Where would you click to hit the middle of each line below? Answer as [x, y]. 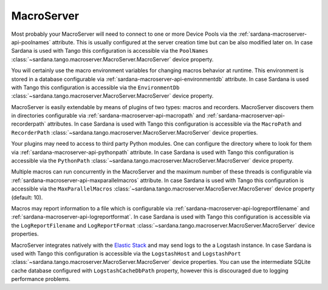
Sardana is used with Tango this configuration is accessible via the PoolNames [110, 51]
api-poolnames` [31, 42]
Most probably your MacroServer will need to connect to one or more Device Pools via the [124, 34]
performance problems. [41, 279]
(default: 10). [27, 197]
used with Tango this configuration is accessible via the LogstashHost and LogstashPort [126, 253]
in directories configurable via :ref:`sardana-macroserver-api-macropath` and [108, 116]
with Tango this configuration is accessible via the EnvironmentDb [95, 87]
